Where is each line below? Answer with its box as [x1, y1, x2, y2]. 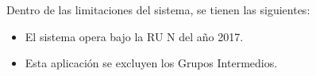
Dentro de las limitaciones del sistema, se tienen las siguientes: [6, 2, 310, 17]
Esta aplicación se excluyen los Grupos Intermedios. [25, 55, 278, 71]
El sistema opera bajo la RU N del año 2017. [25, 28, 244, 44]
